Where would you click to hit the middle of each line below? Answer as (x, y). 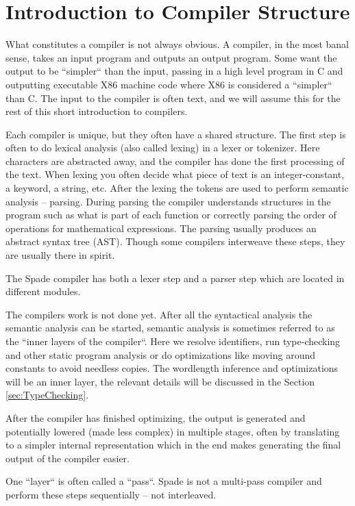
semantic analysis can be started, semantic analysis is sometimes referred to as (170, 328)
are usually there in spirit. (60, 255)
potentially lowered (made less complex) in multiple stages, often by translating (173, 431)
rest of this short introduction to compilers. (97, 111)
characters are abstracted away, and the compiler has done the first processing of (175, 161)
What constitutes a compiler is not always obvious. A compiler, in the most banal (177, 44)
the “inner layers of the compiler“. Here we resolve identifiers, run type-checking (173, 341)
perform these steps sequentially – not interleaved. (111, 494)
